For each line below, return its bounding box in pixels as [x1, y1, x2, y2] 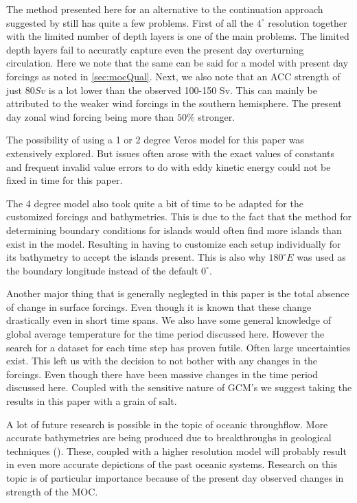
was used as [297, 250, 346, 264]
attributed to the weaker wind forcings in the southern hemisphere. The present [6, 96, 342, 110]
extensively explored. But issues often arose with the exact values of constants [6, 145, 335, 160]
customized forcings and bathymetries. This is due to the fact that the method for [6, 209, 352, 224]
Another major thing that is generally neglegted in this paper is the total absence [6, 286, 349, 301]
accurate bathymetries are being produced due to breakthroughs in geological [6, 430, 332, 445]
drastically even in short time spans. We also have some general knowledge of [6, 313, 332, 327]
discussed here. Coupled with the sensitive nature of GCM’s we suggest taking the [6, 380, 352, 395]
